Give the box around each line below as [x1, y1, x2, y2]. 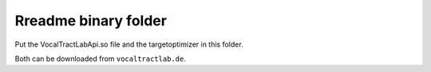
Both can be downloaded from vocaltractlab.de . [14, 54, 187, 63]
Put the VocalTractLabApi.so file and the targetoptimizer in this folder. [14, 40, 243, 49]
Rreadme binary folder [14, 12, 168, 29]
